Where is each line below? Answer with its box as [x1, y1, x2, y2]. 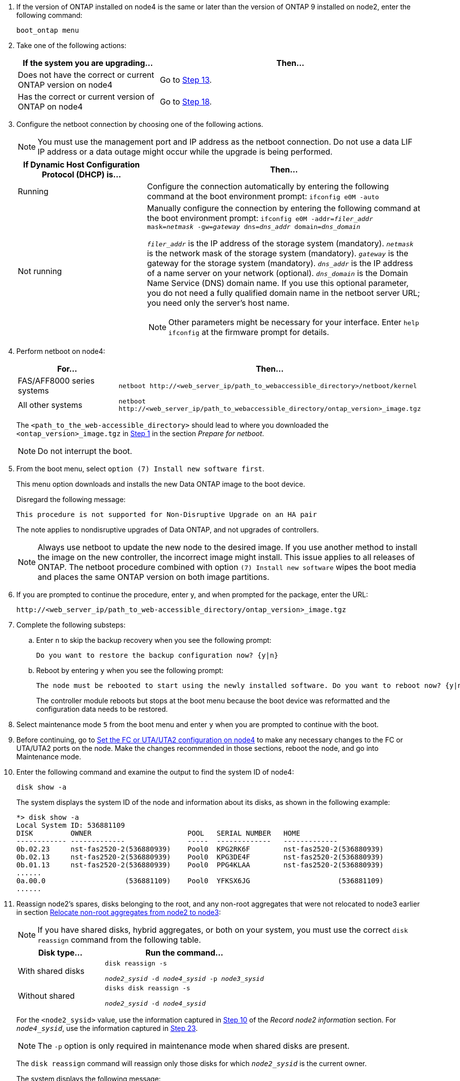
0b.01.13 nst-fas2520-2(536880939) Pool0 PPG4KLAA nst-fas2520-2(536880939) [16, 861, 384, 869]
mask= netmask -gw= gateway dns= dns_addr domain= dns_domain [147, 223, 360, 230]
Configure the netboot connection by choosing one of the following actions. [16, 120, 263, 128]
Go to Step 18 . [159, 97, 212, 107]
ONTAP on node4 [18, 102, 83, 112]
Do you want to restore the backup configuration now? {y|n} [36, 651, 278, 659]
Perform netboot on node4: [16, 347, 105, 355]
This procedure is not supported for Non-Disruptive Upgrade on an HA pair [16, 511, 317, 518]
